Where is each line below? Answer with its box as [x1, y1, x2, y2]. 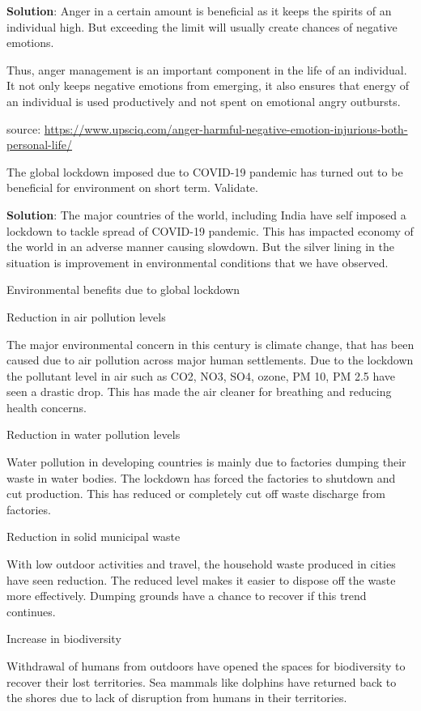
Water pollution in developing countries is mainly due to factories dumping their [6, 453, 406, 470]
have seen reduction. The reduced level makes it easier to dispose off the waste [6, 571, 396, 588]
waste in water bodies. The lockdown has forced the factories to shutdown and [6, 469, 396, 486]
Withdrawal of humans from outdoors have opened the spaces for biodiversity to [6, 658, 406, 674]
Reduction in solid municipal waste [6, 528, 181, 545]
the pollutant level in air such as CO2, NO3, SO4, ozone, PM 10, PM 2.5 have [6, 367, 396, 384]
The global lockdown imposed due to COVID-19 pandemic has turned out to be [6, 163, 403, 180]
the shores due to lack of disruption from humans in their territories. [6, 689, 347, 706]
